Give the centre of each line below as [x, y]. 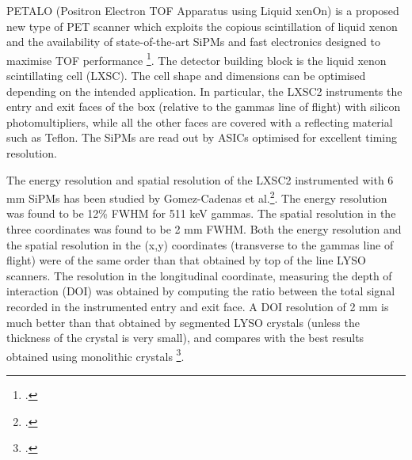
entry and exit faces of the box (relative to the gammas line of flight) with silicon [204, 106]
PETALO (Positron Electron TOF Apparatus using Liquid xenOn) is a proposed [203, 10]
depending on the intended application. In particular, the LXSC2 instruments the [204, 91]
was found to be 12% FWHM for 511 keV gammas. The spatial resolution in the [201, 213]
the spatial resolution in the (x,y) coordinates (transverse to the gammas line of [200, 244]
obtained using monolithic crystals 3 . [95, 355]
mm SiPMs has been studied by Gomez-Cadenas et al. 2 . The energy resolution [197, 197]
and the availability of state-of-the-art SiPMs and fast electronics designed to [193, 42]
